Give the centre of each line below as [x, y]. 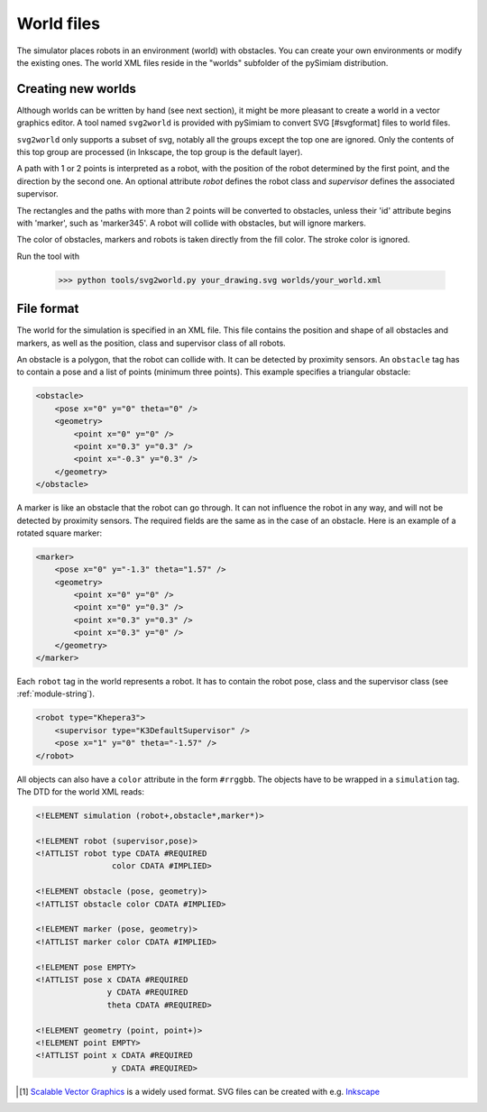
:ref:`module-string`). [55, 694]
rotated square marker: [60, 533]
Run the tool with [48, 256]
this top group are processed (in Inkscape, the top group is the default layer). [160, 152]
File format [48, 309]
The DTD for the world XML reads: [80, 791]
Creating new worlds [77, 89]
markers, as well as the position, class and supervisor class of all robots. [151, 343]
